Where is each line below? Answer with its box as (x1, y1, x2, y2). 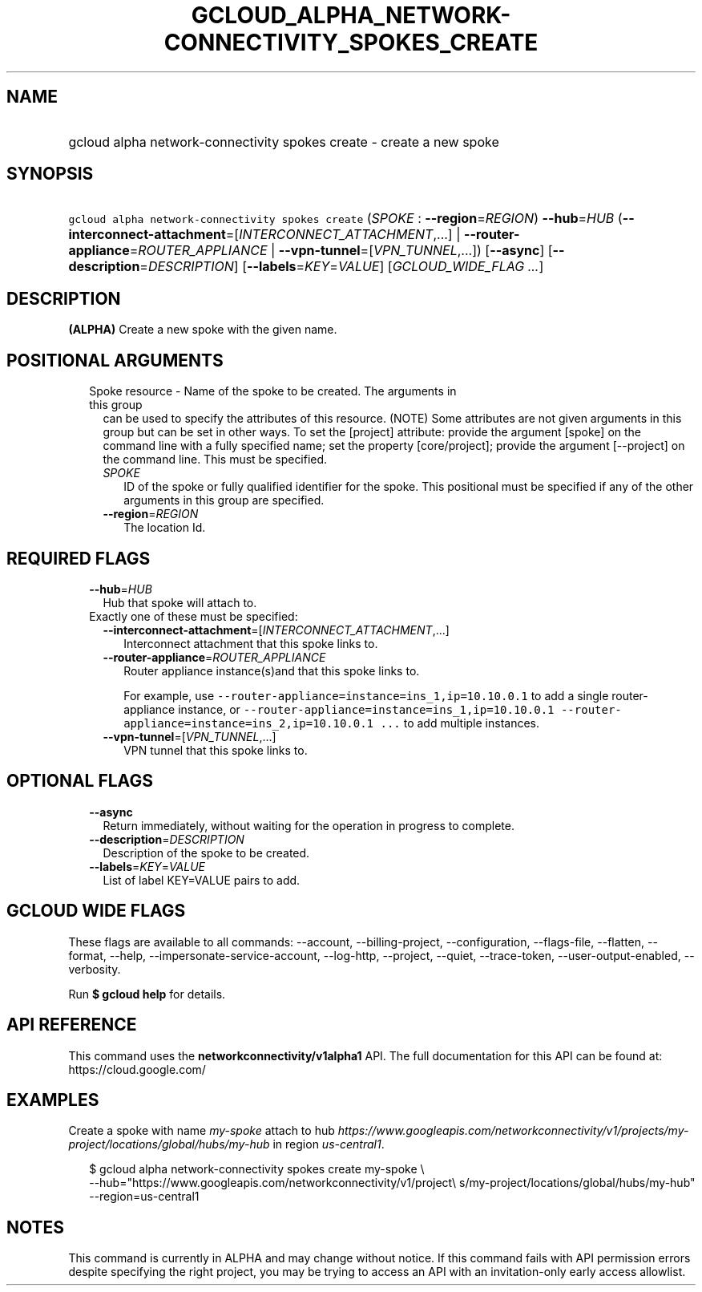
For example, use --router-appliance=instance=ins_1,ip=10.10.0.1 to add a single (123, 688, 609, 703)
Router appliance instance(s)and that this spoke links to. (123, 663, 420, 678)
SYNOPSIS (6, 164, 94, 184)
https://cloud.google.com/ (68, 1062, 206, 1076)
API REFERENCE (6, 1015, 137, 1035)
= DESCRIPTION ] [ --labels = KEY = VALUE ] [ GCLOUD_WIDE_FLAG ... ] (139, 258, 544, 275)
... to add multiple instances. (380, 715, 540, 730)
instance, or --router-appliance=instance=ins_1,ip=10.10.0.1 (178, 702, 555, 716)
